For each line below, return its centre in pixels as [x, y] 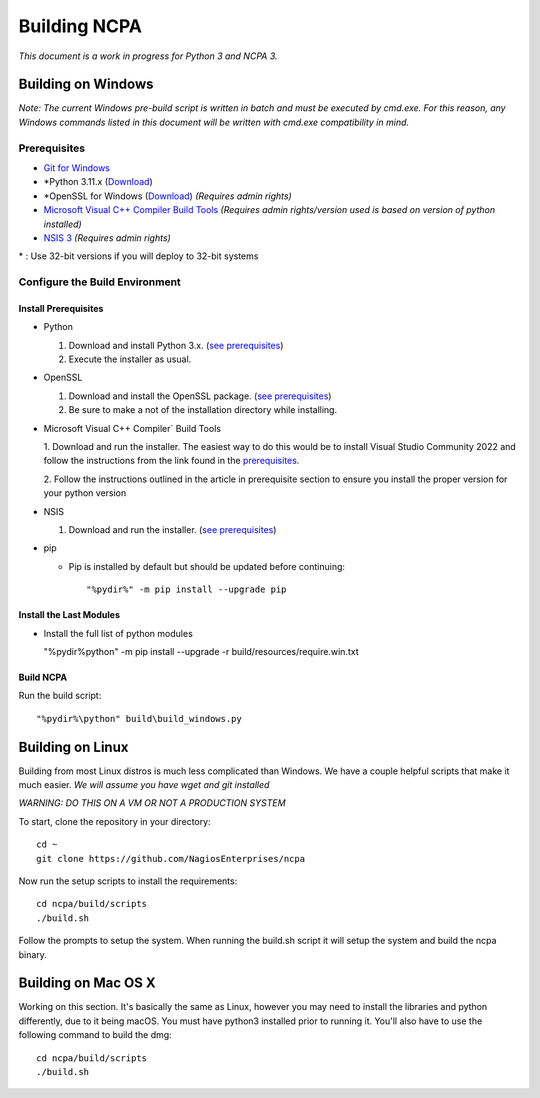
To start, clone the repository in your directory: [114, 821]
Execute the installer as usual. [130, 359]
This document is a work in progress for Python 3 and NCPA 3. [148, 56]
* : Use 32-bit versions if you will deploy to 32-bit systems [138, 256]
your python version [85, 493]
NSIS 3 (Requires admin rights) [107, 237]
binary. [32, 954]
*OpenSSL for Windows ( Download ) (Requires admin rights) [167, 196]
